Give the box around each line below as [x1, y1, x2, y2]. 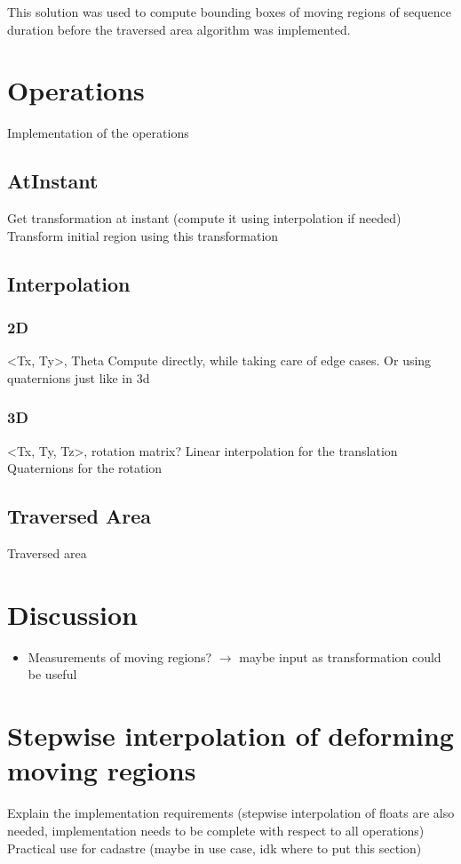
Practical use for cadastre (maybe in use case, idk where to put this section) [7, 838, 422, 857]
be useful [28, 665, 77, 684]
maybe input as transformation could [239, 647, 441, 666]
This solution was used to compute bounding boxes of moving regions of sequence [7, 3, 451, 20]
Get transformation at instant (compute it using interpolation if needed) [7, 209, 401, 228]
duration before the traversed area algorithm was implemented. [7, 20, 351, 38]
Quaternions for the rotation [7, 459, 163, 477]
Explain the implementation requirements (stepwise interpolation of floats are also [7, 804, 455, 822]
